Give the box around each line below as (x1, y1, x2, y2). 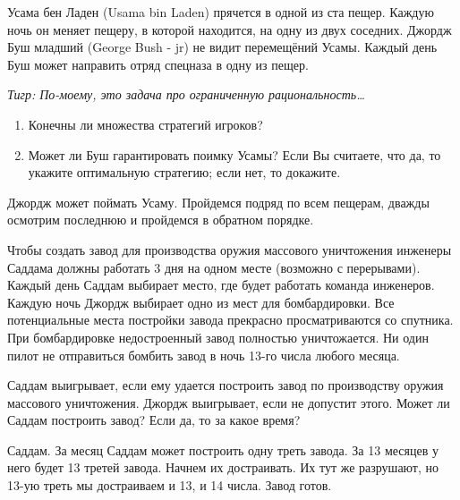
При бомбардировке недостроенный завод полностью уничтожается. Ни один (7, 327, 429, 346)
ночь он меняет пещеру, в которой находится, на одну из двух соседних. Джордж (7, 20, 452, 38)
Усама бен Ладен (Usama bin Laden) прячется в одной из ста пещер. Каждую (7, 3, 434, 21)
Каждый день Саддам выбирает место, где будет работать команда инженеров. (7, 275, 435, 294)
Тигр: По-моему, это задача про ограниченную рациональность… (7, 85, 365, 104)
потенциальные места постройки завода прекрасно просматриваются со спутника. (7, 310, 454, 329)
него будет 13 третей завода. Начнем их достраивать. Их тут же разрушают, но (7, 458, 439, 477)
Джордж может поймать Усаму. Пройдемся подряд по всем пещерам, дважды (7, 192, 430, 211)
